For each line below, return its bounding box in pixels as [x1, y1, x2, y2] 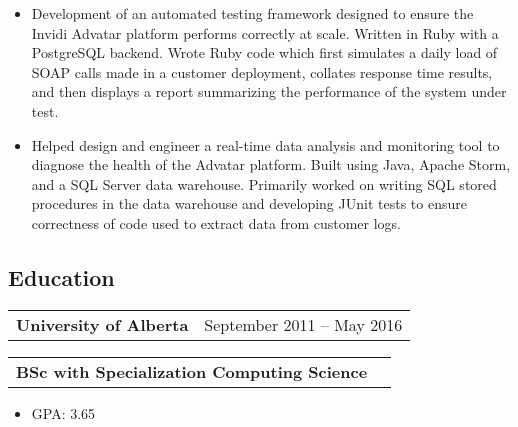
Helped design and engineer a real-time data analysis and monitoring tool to [31, 134, 500, 155]
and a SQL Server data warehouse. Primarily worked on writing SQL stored [31, 173, 497, 194]
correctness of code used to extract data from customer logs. [31, 212, 401, 233]
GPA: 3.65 [31, 402, 96, 423]
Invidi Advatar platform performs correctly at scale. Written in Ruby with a [31, 22, 499, 43]
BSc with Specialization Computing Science [16, 359, 368, 383]
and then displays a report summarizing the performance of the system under [31, 81, 507, 102]
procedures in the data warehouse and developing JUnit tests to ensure [31, 193, 467, 214]
